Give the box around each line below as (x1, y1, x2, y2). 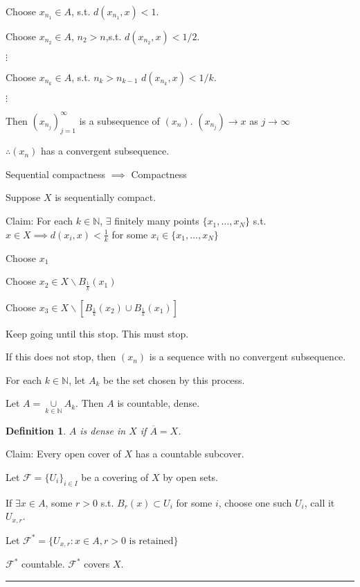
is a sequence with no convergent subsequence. (149, 349, 346, 364)
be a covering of (81, 469, 149, 484)
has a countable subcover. (135, 446, 244, 461)
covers (84, 557, 110, 570)
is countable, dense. (117, 396, 200, 410)
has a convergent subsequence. (41, 143, 170, 158)
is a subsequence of (79, 113, 160, 128)
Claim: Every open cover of (6, 446, 121, 461)
